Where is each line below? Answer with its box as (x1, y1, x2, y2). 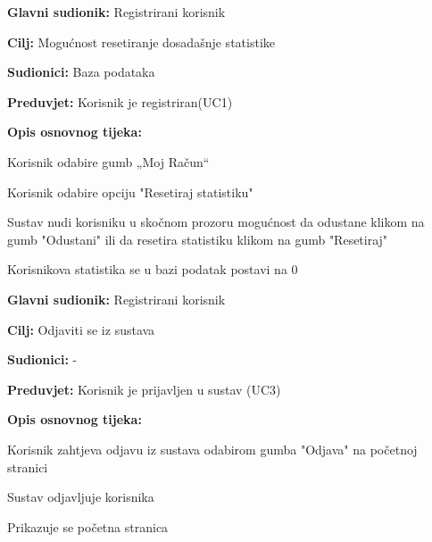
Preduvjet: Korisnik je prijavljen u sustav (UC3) (7, 379, 281, 398)
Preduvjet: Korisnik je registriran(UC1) (7, 92, 233, 111)
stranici (7, 457, 48, 476)
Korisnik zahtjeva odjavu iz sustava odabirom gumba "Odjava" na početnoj (7, 439, 418, 458)
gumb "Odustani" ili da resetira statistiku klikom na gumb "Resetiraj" (7, 229, 388, 248)
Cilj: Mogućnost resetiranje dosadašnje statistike (7, 32, 275, 51)
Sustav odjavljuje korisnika (7, 488, 154, 506)
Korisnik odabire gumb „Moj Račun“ (7, 152, 210, 171)
